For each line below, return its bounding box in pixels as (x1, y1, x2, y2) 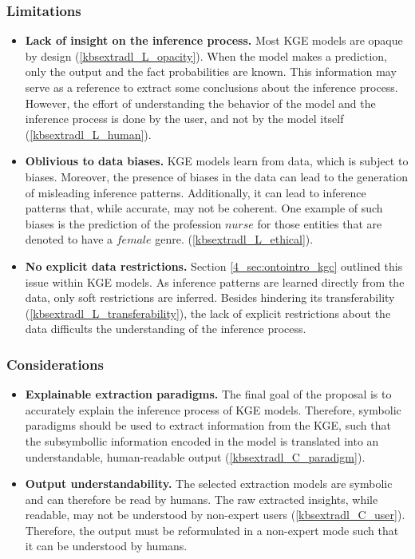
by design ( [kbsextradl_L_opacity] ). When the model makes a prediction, (25, 47, 388, 64)
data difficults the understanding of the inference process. (25, 320, 306, 337)
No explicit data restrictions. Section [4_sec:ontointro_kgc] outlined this (25, 257, 403, 274)
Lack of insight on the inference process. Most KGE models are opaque (25, 32, 403, 49)
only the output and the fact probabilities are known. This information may (25, 63, 397, 80)
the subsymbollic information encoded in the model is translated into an (25, 432, 379, 449)
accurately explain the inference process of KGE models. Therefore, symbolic (25, 401, 401, 418)
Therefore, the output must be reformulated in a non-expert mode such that (25, 521, 399, 538)
